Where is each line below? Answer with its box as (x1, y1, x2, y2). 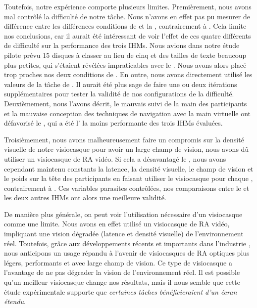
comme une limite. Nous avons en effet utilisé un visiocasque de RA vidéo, (4, 219, 230, 229)
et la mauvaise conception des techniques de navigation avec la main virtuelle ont (4, 108, 251, 118)
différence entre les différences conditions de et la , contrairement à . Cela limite (4, 21, 247, 31)
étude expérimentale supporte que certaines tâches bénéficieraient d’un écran (4, 286, 237, 297)
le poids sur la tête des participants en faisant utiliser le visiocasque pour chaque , (4, 173, 253, 183)
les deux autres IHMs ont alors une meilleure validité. (4, 192, 166, 203)
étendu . (4, 296, 26, 307)
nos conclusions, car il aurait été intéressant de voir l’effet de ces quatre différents (4, 30, 251, 41)
